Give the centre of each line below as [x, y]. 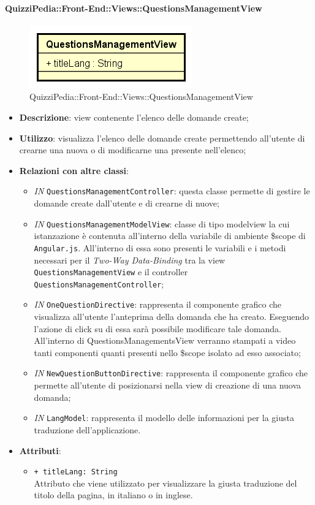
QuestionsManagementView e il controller [111, 272]
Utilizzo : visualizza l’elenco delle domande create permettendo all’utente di [162, 138]
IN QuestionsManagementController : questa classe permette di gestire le [172, 191]
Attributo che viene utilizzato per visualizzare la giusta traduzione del [165, 483]
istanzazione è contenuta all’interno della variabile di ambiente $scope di [170, 236]
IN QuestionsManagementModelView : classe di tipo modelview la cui [162, 223]
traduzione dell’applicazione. [87, 429]
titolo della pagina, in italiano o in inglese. [113, 495]
